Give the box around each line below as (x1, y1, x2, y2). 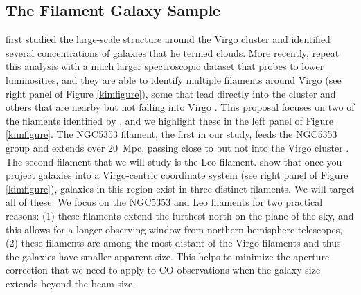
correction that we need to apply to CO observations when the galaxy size (6, 262, 321, 277)
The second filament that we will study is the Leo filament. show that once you (6, 154, 342, 168)
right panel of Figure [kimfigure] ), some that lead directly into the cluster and (6, 86, 336, 100)
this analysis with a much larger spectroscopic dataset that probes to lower (6, 59, 324, 73)
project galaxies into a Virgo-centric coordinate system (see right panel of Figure (6, 168, 349, 182)
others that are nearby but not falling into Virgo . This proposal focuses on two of (6, 100, 355, 114)
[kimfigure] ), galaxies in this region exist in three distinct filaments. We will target (6, 181, 355, 195)
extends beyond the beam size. (6, 276, 136, 290)
